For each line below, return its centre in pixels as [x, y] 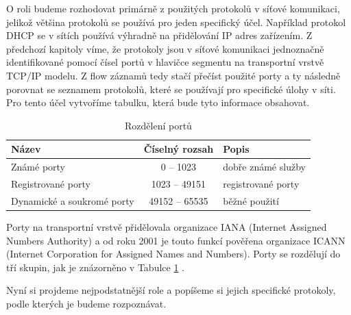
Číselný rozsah [179, 149]
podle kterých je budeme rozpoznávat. [86, 303]
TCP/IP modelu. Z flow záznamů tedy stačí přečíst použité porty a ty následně [173, 75]
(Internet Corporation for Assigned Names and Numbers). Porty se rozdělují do [173, 254]
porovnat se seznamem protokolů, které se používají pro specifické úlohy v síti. [171, 89]
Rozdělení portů [158, 125]
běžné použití [251, 200]
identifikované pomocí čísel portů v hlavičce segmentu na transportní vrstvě [165, 62]
